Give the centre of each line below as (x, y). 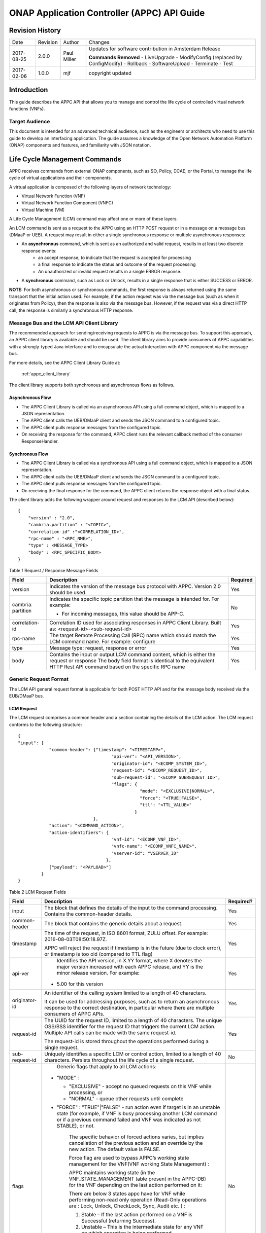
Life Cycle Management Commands (65, 159)
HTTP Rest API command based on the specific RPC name (117, 667)
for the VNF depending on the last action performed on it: (135, 1185)
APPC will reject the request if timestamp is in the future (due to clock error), (133, 948)
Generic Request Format (39, 679)
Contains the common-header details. (88, 914)
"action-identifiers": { (79, 833)
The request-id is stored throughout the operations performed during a (127, 1042)
